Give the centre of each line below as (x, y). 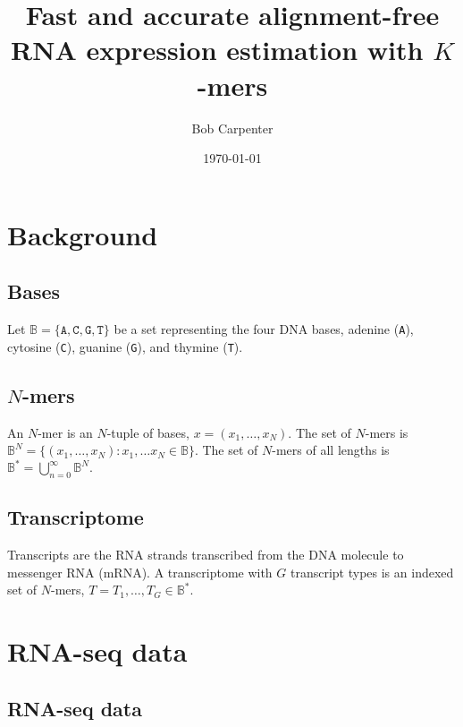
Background (83, 234)
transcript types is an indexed (372, 572)
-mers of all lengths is (331, 450)
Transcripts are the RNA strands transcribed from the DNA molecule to (206, 555)
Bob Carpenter (232, 128)
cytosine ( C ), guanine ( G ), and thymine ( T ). (125, 346)
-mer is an (65, 432)
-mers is (387, 432)
